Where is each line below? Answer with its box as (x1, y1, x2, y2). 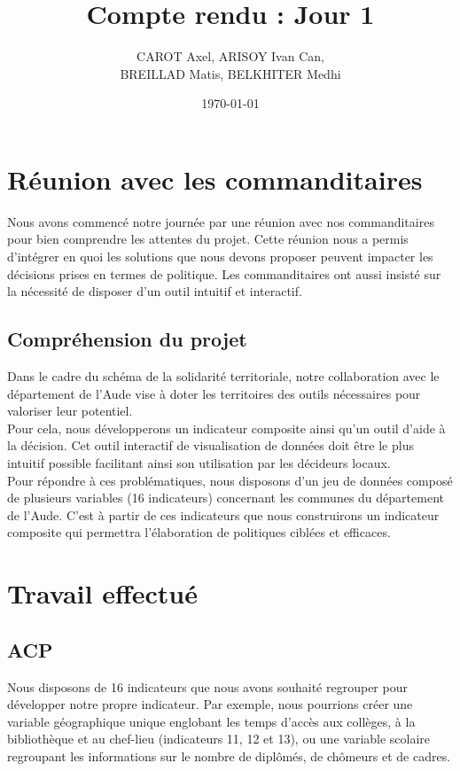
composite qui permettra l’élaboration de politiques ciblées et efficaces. (7, 523, 391, 541)
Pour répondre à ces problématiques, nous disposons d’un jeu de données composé (7, 471, 453, 489)
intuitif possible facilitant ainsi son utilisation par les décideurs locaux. (7, 453, 391, 471)
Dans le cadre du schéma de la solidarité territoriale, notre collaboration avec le (7, 367, 440, 385)
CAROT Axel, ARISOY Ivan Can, (136, 47, 324, 66)
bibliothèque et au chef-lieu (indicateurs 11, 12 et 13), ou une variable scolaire (7, 729, 431, 748)
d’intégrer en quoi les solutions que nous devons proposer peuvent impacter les (7, 247, 433, 266)
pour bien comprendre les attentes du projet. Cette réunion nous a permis (7, 230, 409, 248)
